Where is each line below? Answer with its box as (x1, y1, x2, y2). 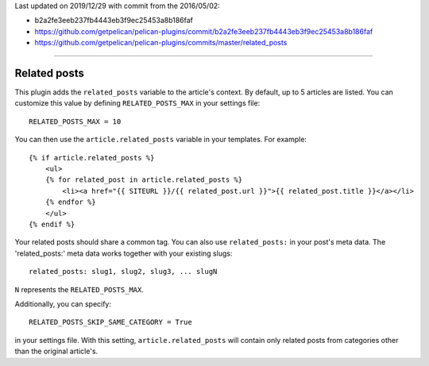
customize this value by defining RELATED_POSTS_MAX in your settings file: (14, 98, 261, 108)
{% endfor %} (44, 198, 96, 206)
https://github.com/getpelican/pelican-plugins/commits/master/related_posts (34, 38, 288, 48)
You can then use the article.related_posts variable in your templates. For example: (14, 135, 307, 144)
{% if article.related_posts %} (29, 153, 155, 162)
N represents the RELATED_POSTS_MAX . (14, 284, 145, 294)
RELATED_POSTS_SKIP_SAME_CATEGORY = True (29, 318, 192, 327)
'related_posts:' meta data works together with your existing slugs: (14, 248, 233, 258)
